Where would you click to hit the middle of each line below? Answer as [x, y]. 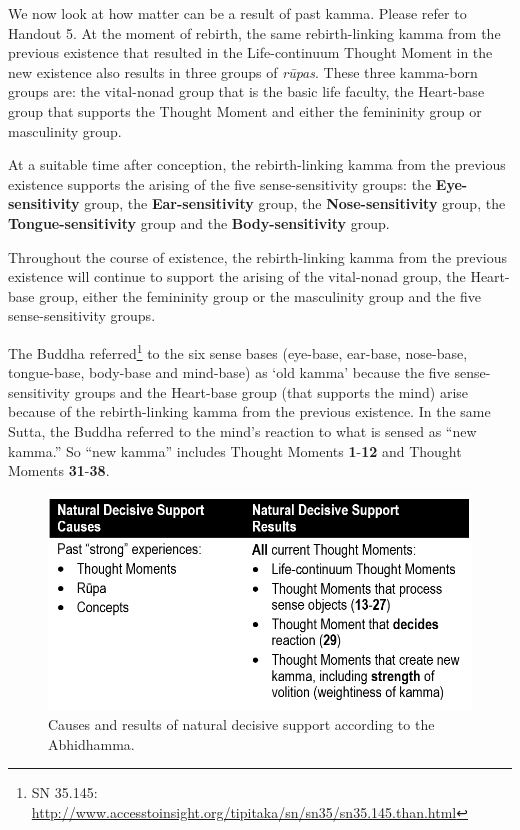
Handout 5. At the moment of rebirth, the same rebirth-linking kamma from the [254, 32]
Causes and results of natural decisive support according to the [241, 723]
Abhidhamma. [91, 743]
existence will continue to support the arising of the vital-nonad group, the [237, 276]
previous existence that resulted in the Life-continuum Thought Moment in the [250, 52]
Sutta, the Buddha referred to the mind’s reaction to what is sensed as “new [242, 430]
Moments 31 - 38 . [59, 470]
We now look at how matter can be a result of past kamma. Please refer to [237, 13]
